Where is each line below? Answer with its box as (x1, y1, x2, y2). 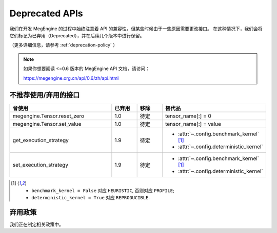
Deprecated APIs (9, 8, 83, 19)
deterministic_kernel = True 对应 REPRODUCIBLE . (31, 195, 150, 201)
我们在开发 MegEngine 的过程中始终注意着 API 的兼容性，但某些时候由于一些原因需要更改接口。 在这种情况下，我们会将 (9, 26, 263, 32)
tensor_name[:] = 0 (165, 112, 211, 120)
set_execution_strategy (12, 161, 69, 169)
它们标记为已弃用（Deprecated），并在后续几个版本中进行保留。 (9, 32, 145, 38)
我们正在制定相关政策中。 (9, 221, 64, 227)
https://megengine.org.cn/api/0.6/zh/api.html (23, 75, 119, 81)
